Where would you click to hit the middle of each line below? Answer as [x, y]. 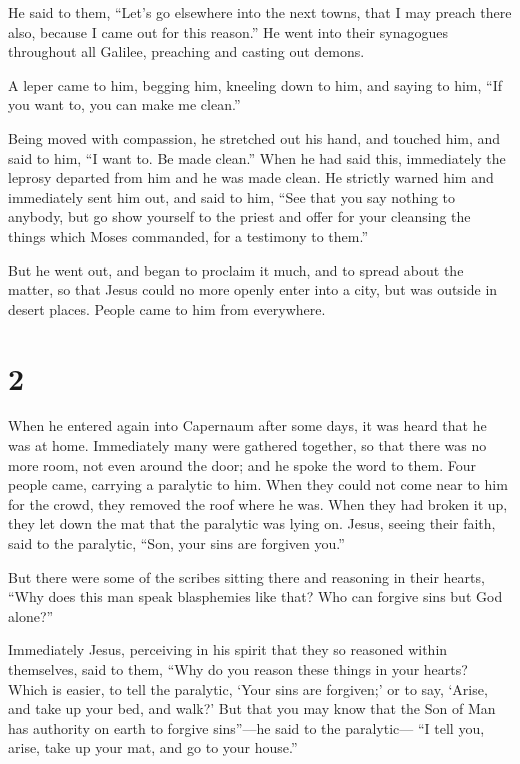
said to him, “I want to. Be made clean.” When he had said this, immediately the [257, 157]
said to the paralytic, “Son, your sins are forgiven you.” [176, 543]
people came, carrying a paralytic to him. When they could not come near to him [258, 484]
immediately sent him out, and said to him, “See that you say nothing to [232, 196]
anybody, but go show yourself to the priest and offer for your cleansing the [239, 216]
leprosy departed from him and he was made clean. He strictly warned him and [251, 177]
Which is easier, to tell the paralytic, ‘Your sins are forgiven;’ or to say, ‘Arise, [248, 688]
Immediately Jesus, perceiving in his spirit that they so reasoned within [228, 649]
